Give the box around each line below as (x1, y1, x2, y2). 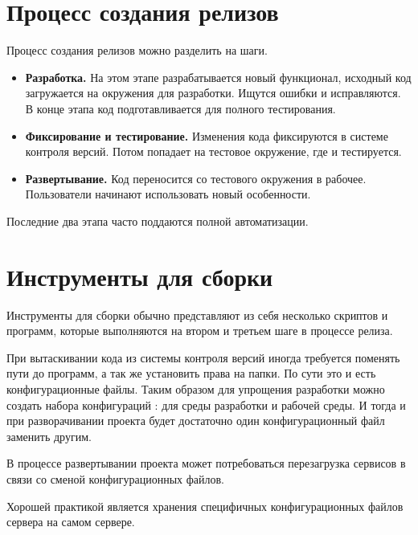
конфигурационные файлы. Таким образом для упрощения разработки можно (6, 380, 385, 397)
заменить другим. (6, 427, 92, 444)
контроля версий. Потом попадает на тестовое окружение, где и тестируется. (25, 143, 402, 160)
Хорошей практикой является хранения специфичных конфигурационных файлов (6, 497, 404, 514)
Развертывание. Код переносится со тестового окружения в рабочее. (25, 169, 367, 186)
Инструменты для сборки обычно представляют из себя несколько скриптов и (6, 306, 388, 323)
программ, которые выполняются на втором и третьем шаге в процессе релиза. (6, 322, 393, 339)
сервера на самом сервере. (6, 513, 135, 530)
